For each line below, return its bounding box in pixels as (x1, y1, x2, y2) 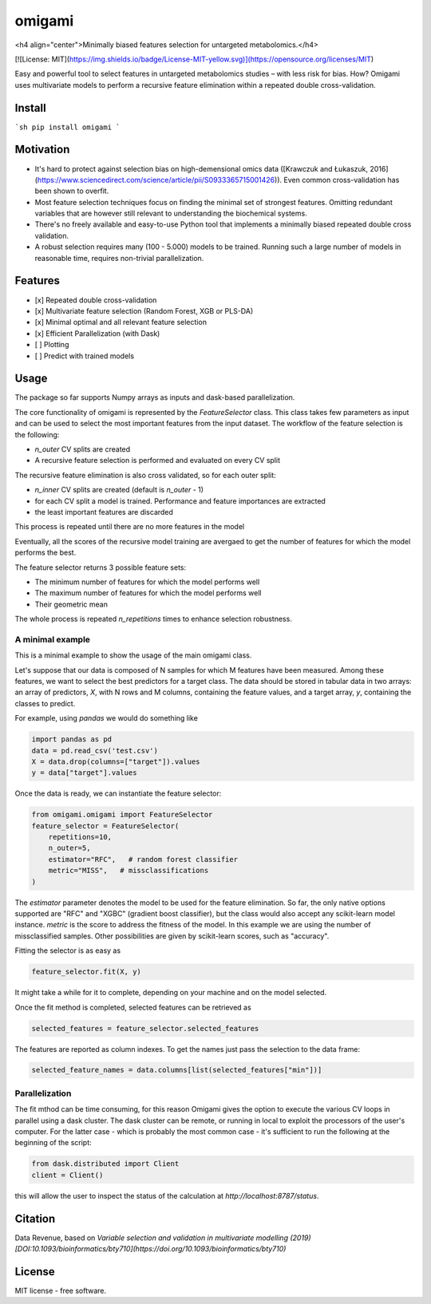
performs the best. (14, 547, 77, 558)
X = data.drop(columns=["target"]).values (31, 757, 200, 766)
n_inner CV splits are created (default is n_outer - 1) (34, 485, 204, 495)
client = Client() (31, 1170, 104, 1180)
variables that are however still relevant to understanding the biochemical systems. (34, 208, 307, 219)
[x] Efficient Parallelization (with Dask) (34, 328, 160, 338)
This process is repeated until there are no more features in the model (14, 522, 245, 531)
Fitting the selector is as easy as (14, 946, 121, 955)
